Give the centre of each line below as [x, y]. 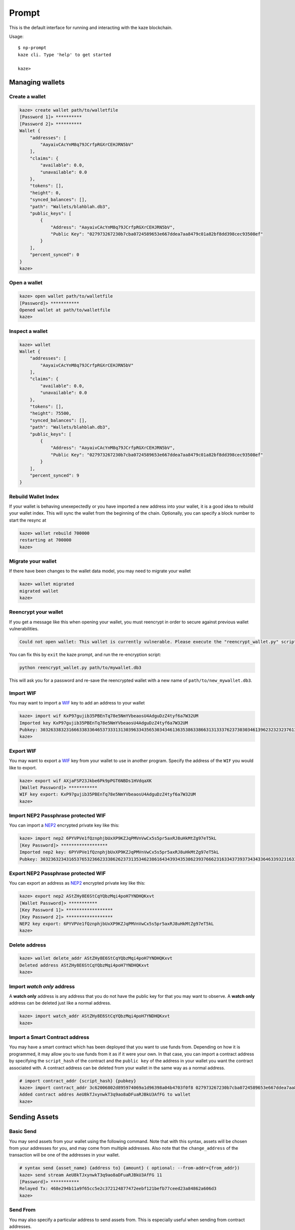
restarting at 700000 [45, 540]
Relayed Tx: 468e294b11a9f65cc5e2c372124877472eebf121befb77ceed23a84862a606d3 [118, 1189]
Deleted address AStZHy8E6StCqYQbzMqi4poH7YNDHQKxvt [84, 965]
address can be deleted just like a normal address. [60, 1003]
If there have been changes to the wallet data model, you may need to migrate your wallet [100, 571]
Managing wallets [37, 82]
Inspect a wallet [28, 331]
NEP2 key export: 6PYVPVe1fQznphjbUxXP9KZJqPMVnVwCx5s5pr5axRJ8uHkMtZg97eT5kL [117, 923]
